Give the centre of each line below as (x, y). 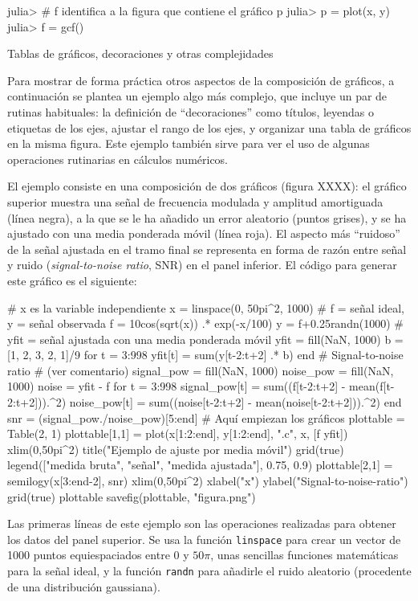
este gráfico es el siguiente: (72, 280)
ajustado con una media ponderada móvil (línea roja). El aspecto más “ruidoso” (204, 233)
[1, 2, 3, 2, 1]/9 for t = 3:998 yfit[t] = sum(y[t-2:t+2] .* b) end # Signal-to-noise (205, 355)
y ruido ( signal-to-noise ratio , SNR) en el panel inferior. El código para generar (202, 265)
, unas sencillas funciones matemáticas (304, 555)
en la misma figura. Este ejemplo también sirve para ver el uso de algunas (189, 143)
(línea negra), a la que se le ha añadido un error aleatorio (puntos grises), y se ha (207, 217)
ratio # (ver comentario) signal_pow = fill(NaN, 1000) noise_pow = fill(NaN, (201, 370)
